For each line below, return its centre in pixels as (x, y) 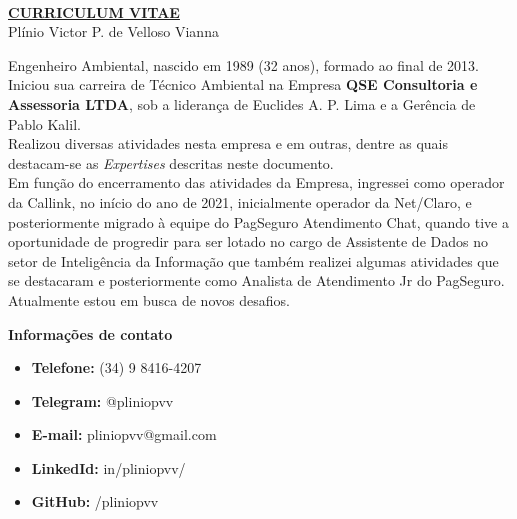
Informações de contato (90, 333)
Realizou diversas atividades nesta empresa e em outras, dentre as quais (228, 143)
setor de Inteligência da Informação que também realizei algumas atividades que (253, 260)
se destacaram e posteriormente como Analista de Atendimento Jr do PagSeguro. (256, 280)
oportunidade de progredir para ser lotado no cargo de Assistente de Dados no (248, 241)
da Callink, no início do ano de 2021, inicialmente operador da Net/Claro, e (240, 201)
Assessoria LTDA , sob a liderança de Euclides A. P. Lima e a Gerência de (242, 103)
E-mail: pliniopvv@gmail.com (124, 434)
